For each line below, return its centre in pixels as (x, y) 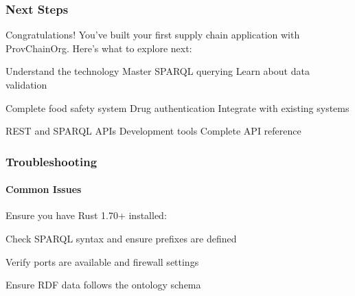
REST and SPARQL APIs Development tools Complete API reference (153, 131)
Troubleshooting (51, 161)
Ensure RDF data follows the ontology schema (103, 285)
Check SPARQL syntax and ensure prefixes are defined (121, 239)
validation (26, 84)
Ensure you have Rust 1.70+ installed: (86, 215)
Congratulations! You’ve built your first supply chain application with (153, 35)
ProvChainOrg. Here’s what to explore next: (99, 48)
